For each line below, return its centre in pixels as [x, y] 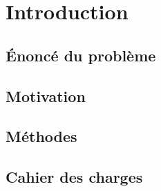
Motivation [46, 95]
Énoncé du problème [81, 55]
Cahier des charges [74, 177]
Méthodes [41, 136]
